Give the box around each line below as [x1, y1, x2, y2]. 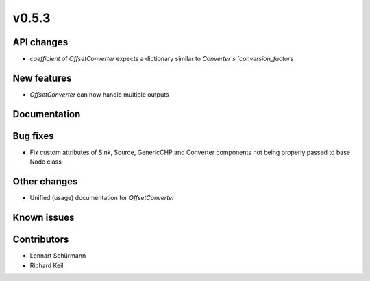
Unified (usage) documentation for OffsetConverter [29, 194, 175, 202]
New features [12, 72, 72, 84]
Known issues [12, 212, 75, 223]
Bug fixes [12, 130, 54, 142]
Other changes [12, 175, 78, 188]
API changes [12, 36, 69, 48]
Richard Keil [29, 261, 64, 269]
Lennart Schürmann [29, 252, 86, 260]
